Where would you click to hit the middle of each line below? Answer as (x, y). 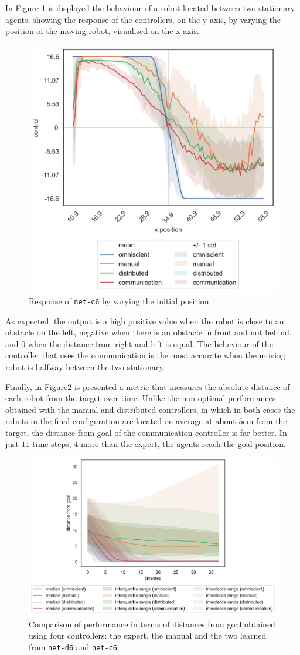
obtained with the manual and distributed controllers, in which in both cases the (150, 409)
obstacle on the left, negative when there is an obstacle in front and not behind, (149, 332)
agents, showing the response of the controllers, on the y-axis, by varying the (143, 19)
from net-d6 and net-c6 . (74, 647)
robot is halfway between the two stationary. (85, 366)
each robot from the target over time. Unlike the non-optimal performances (141, 398)
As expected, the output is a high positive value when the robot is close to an (145, 320)
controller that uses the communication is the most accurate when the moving (145, 355)
